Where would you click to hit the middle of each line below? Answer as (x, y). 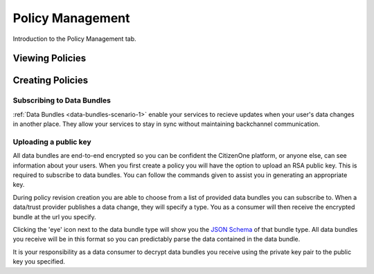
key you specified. (39, 262)
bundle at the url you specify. (54, 217)
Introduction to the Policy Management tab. (74, 39)
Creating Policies (51, 81)
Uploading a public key (52, 142)
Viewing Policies (50, 58)
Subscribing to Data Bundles (62, 100)
